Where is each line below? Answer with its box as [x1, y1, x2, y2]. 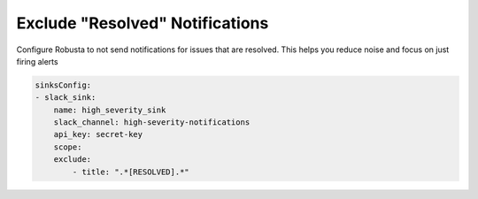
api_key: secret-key [53, 129, 143, 140]
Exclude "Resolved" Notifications [16, 13, 269, 33]
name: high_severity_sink [53, 104, 166, 115]
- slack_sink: [35, 93, 96, 103]
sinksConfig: [35, 80, 92, 90]
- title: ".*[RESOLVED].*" [72, 166, 189, 177]
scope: [53, 142, 82, 152]
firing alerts [16, 56, 58, 66]
